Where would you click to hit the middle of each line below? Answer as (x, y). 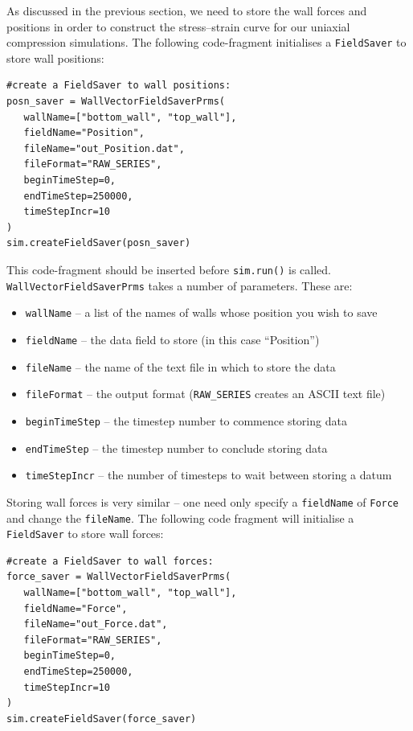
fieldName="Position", (84, 133)
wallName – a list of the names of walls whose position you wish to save (201, 312)
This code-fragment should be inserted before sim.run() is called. (169, 269)
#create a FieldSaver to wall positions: (119, 86)
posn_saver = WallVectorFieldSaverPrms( (116, 102)
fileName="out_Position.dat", (104, 148)
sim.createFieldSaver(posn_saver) (99, 243)
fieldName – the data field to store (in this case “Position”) (172, 339)
